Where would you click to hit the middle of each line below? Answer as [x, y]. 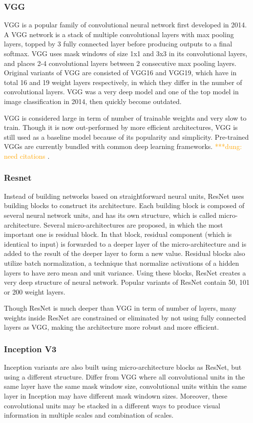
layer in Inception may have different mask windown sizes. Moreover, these [116, 396]
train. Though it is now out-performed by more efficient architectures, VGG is [121, 127]
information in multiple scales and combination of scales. [89, 415]
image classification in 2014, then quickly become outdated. [93, 101]
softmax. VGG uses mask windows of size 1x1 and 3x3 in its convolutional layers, [126, 53]
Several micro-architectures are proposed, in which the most [133, 224]
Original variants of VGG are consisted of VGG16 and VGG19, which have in [120, 73]
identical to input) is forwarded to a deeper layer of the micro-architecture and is [125, 243]
